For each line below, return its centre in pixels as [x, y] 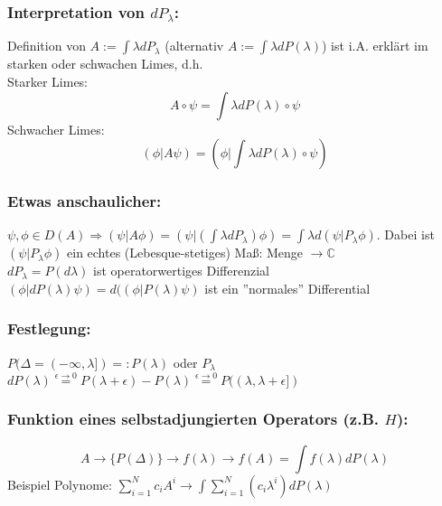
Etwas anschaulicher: [85, 201]
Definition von [47, 46]
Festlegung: [49, 328]
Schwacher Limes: [56, 129]
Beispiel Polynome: [60, 484]
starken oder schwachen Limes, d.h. [105, 64]
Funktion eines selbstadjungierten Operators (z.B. [193, 419]
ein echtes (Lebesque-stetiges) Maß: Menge [185, 253]
